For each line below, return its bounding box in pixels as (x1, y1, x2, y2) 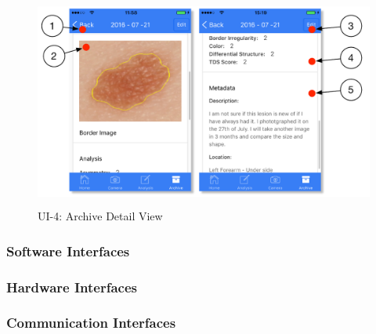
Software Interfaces (6, 241, 130, 260)
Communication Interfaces (6, 313, 176, 332)
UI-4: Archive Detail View (38, 208, 163, 224)
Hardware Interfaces (6, 277, 137, 296)
